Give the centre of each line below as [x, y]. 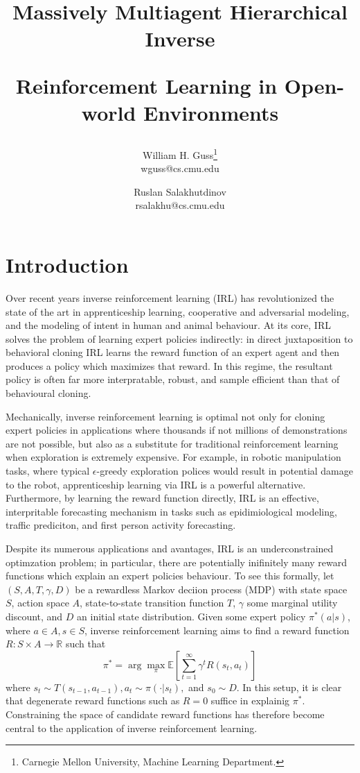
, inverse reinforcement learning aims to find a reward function [217, 630]
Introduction [67, 264]
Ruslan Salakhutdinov [180, 191]
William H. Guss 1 [180, 153]
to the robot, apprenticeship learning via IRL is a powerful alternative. [156, 484]
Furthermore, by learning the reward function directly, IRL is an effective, [162, 498]
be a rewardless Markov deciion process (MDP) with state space [211, 589]
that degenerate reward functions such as [93, 700]
